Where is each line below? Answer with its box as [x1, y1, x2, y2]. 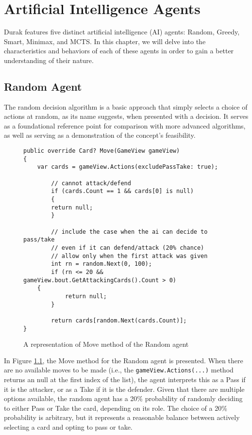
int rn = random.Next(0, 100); [51, 260, 152, 268]
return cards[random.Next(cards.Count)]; [51, 317, 187, 324]
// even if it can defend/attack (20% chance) [51, 244, 204, 251]
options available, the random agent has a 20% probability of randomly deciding [4, 393, 243, 403]
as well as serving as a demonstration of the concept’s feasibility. [4, 130, 196, 140]
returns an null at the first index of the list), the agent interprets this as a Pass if [4, 374, 246, 385]
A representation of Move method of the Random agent [23, 339, 189, 349]
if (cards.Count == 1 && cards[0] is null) [51, 188, 194, 195]
